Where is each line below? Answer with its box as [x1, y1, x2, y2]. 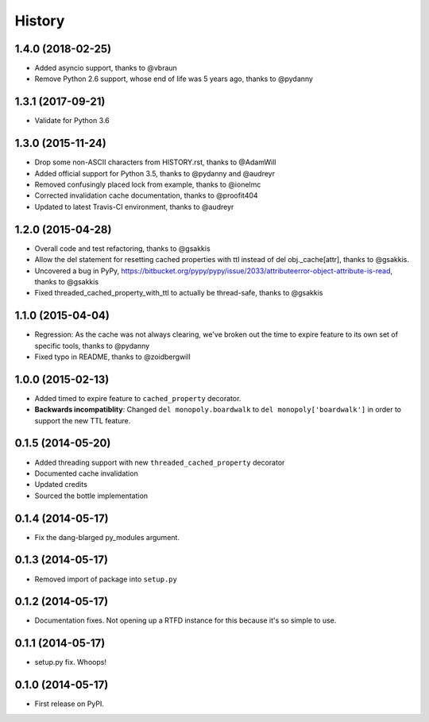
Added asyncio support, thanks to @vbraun [34, 64, 178, 73]
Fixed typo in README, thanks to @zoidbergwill [34, 352, 191, 361]
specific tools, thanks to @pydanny [34, 341, 150, 350]
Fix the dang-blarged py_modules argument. [34, 532, 180, 542]
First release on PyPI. [34, 699, 105, 708]
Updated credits [34, 480, 87, 489]
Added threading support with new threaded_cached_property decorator [34, 458, 285, 467]
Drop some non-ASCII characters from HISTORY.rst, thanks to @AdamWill [34, 157, 276, 167]
